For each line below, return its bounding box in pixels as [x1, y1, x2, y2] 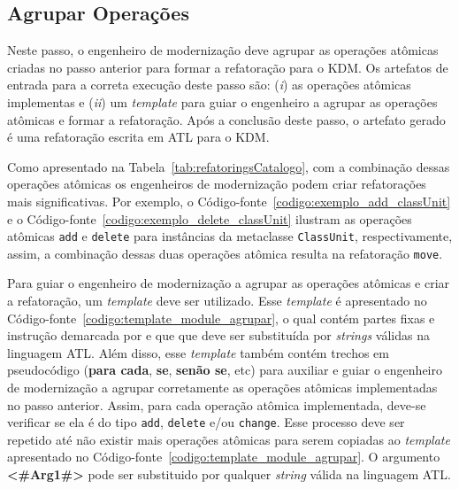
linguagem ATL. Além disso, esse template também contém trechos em [7, 343, 390, 361]
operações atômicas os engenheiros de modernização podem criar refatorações [7, 175, 426, 193]
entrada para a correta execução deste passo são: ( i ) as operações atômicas [7, 75, 411, 94]
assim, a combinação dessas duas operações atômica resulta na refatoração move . [7, 244, 443, 262]
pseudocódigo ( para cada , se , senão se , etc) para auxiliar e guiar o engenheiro [7, 361, 442, 379]
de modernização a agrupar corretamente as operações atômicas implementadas [7, 378, 438, 397]
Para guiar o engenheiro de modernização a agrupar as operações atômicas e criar [7, 274, 450, 292]
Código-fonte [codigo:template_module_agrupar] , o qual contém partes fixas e [7, 308, 435, 327]
